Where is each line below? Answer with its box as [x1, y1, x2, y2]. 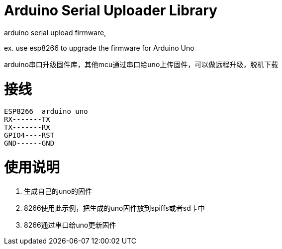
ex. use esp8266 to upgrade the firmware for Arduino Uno [4, 43, 194, 52]
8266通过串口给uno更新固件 [24, 220, 116, 229]
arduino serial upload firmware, [4, 28, 106, 37]
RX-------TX [4, 115, 50, 124]
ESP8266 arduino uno [4, 107, 88, 116]
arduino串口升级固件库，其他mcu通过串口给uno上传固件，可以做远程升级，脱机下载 [4, 60, 279, 69]
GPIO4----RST [4, 131, 55, 140]
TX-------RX [4, 123, 50, 132]
